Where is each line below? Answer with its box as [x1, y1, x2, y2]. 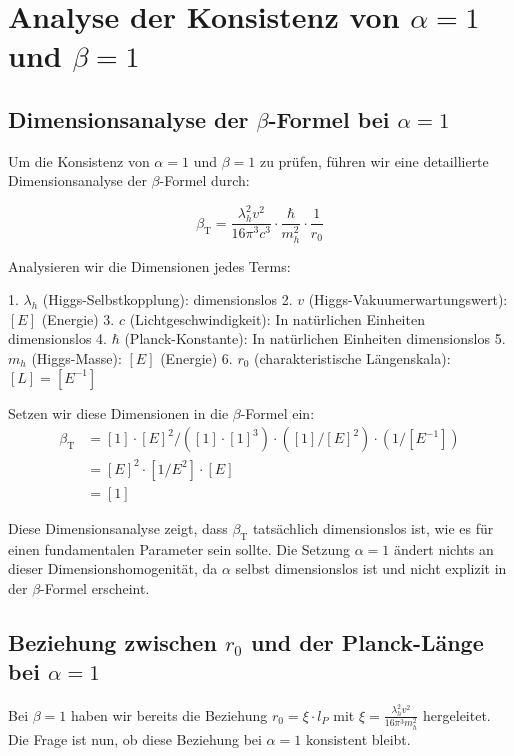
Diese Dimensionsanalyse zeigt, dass [8, 517, 228, 538]
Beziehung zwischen [8, 626, 217, 657]
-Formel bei [268, 103, 390, 134]
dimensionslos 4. [8, 328, 108, 349]
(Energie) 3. [41, 308, 115, 329]
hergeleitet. [423, 704, 491, 725]
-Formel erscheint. [40, 577, 150, 598]
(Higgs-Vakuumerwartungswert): [308, 289, 508, 310]
